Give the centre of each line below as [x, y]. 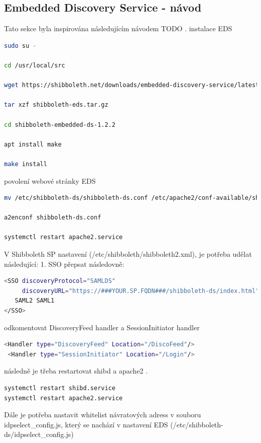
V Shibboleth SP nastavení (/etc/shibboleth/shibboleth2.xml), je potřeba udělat [128, 254]
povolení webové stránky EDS [50, 180]
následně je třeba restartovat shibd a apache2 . [76, 371]
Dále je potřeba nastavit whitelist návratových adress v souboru [103, 415]
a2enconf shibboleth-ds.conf [53, 218]
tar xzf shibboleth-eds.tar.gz [56, 105]
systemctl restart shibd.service [60, 388]
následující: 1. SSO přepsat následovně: [64, 264]
